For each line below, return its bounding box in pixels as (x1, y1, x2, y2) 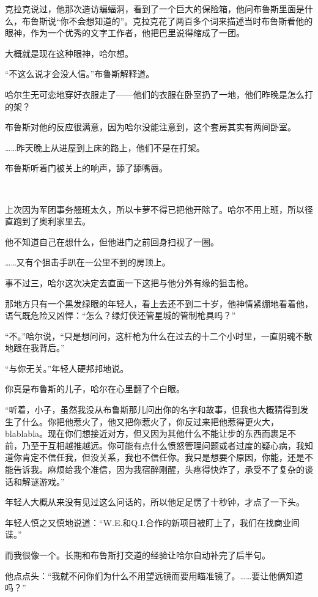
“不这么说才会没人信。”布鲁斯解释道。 (5, 67, 155, 80)
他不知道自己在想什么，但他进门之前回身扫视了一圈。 (5, 235, 219, 248)
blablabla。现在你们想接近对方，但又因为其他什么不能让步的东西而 (5, 427, 271, 440)
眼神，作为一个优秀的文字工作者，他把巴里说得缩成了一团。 (5, 26, 245, 39)
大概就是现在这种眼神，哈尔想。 (5, 46, 133, 59)
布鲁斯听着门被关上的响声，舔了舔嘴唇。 (5, 161, 168, 174)
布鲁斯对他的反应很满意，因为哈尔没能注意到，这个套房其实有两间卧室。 (5, 121, 296, 133)
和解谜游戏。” (13, 475, 65, 488)
